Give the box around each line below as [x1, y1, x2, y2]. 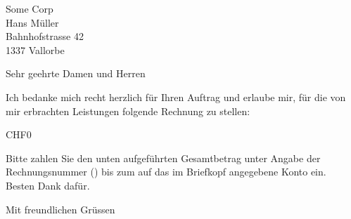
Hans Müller [6, 15, 59, 29]
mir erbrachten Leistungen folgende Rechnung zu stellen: [6, 103, 250, 118]
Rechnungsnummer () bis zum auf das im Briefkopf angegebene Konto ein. [6, 164, 326, 179]
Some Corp [6, 1, 53, 15]
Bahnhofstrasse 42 [6, 29, 84, 44]
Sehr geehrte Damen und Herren [6, 66, 146, 81]
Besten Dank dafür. [6, 178, 90, 192]
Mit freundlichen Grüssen [6, 201, 115, 216]
